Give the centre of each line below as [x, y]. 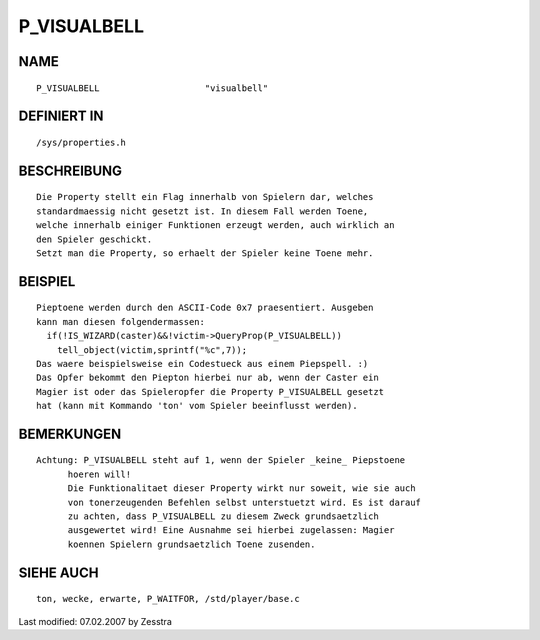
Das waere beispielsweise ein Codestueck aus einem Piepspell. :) [202, 363]
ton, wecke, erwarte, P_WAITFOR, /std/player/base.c [168, 599]
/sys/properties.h [81, 142]
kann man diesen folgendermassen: [120, 321]
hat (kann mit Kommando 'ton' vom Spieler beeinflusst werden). [197, 406]
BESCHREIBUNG [70, 170]
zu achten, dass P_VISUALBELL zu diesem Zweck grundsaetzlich [223, 516]
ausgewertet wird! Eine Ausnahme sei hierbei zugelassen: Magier [231, 530]
